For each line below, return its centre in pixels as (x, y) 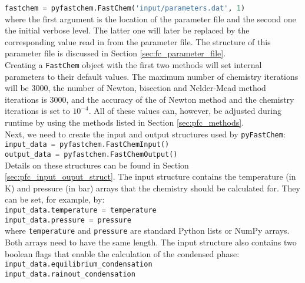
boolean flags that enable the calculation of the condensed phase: (122, 253)
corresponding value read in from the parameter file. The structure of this (138, 41)
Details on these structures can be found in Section (97, 165)
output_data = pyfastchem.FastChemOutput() (91, 154)
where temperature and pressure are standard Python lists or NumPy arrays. (147, 230)
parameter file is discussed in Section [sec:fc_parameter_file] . (115, 53)
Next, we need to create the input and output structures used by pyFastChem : (145, 134)
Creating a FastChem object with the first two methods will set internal (133, 65)
